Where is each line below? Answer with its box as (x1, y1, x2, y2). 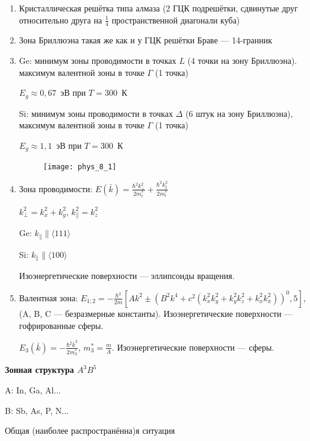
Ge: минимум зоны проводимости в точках (19, 54, 176, 67)
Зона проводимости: (19, 182, 93, 195)
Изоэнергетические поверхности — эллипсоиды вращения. (19, 269, 235, 282)
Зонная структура (5, 363, 74, 376)
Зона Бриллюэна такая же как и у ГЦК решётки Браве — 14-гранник (19, 34, 273, 46)
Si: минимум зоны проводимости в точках (19, 107, 173, 119)
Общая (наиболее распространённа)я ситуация (5, 424, 175, 437)
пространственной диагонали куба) (111, 13, 240, 26)
